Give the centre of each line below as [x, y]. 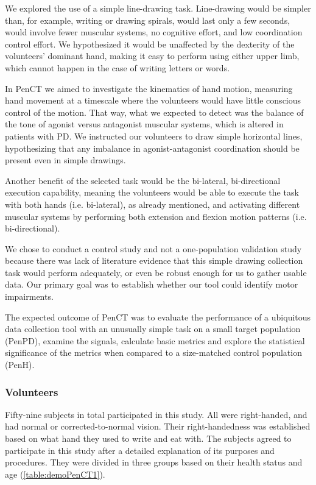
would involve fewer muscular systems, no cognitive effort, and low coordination [154, 32]
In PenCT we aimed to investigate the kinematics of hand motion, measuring [149, 88]
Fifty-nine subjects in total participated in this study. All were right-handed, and [156, 414]
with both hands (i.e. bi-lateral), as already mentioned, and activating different [153, 204]
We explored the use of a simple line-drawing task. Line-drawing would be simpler [158, 8]
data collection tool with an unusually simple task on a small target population [153, 329]
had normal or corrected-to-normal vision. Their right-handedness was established [158, 426]
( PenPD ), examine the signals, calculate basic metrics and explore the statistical [155, 340]
